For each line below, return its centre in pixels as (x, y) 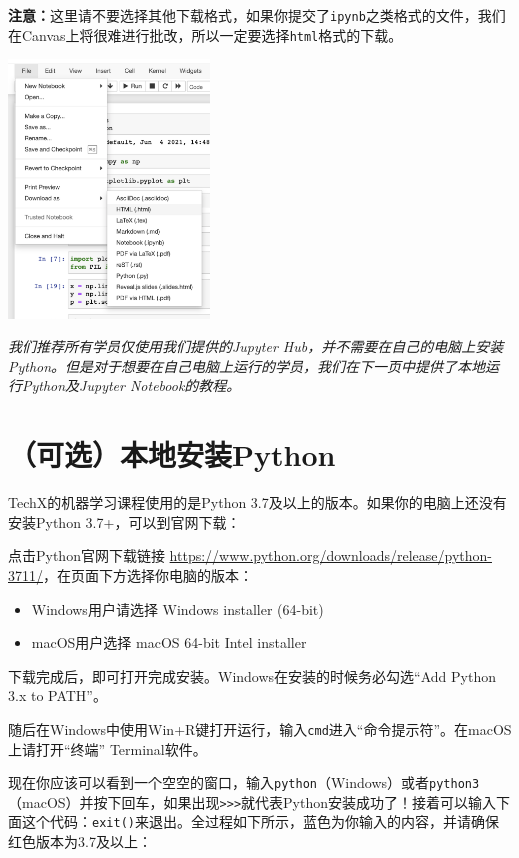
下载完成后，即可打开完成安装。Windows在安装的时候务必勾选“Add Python (252, 675)
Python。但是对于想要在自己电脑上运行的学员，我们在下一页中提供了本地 (247, 365)
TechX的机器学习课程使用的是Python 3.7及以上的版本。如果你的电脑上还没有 (257, 502)
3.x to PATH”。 (57, 695)
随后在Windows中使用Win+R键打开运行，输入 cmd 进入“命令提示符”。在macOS (260, 728)
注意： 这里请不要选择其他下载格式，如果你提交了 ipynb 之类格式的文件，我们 (257, 15)
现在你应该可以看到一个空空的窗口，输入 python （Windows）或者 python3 (244, 782)
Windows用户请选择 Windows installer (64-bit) (177, 608)
